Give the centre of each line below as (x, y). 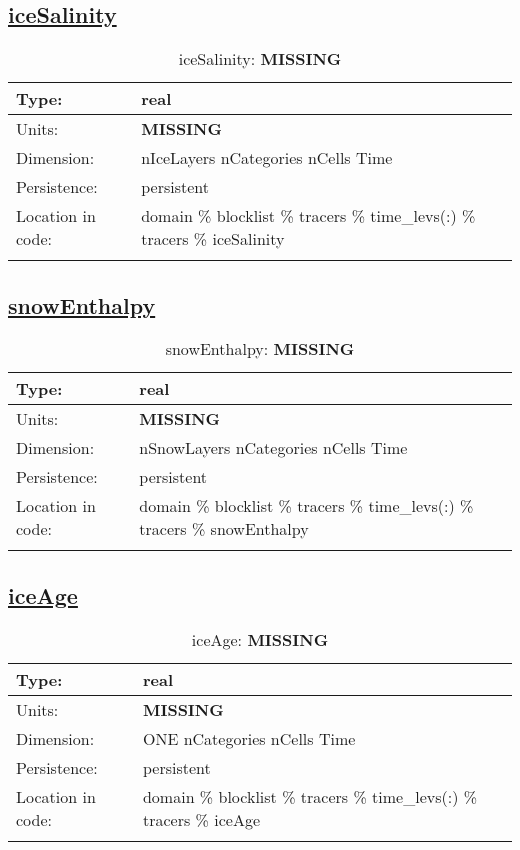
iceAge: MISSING (260, 639)
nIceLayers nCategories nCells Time (267, 158)
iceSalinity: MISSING (260, 59)
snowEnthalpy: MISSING (260, 349)
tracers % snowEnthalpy (224, 529)
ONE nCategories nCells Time (249, 738)
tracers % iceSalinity (213, 239)
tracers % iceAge (201, 819)
